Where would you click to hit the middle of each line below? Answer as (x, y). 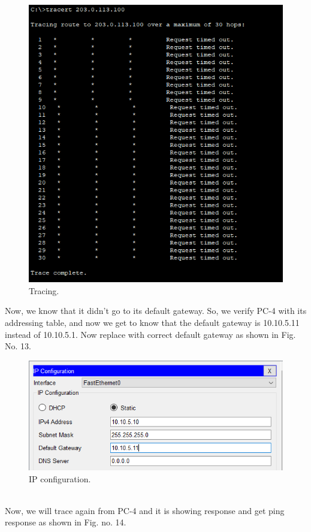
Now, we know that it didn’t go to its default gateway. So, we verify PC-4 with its (156, 311)
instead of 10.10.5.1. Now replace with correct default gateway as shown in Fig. (150, 334)
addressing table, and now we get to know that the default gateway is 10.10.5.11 (152, 323)
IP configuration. (60, 478)
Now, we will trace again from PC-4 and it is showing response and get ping (145, 510)
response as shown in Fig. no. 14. (66, 522)
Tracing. (44, 290)
